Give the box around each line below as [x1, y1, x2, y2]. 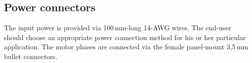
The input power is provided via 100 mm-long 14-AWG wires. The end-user [4, 22, 231, 33]
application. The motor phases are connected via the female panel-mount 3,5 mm [4, 42, 249, 52]
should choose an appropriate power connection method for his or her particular [4, 32, 246, 42]
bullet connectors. [4, 51, 58, 61]
